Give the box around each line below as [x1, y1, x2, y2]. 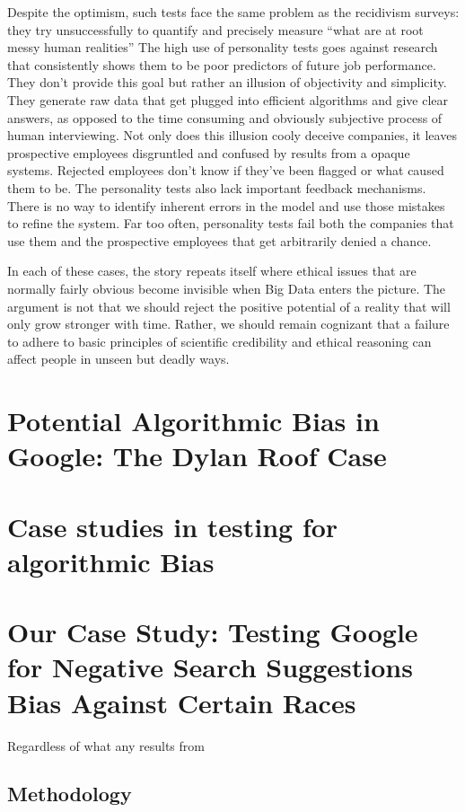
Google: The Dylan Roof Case [7, 437, 387, 474]
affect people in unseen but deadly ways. [7, 349, 230, 368]
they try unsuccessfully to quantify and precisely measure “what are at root [7, 20, 424, 39]
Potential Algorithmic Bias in [7, 402, 380, 439]
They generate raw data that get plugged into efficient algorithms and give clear [7, 90, 448, 109]
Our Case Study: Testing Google [7, 613, 418, 650]
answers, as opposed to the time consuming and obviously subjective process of [7, 108, 443, 127]
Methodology [7, 780, 132, 808]
